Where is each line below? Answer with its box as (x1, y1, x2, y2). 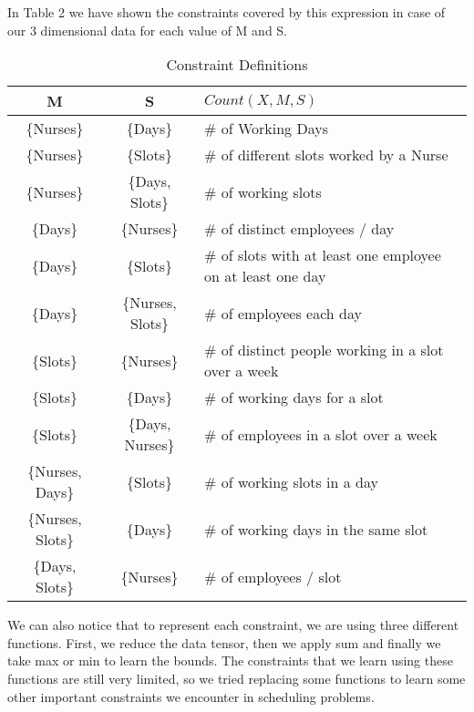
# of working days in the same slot (204, 518, 428, 540)
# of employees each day (204, 302, 362, 324)
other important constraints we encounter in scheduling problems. (7, 686, 375, 706)
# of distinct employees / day (204, 218, 395, 240)
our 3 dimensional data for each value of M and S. (7, 20, 288, 39)
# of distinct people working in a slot (204, 339, 444, 361)
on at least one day (204, 265, 326, 287)
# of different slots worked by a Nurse (204, 144, 448, 166)
